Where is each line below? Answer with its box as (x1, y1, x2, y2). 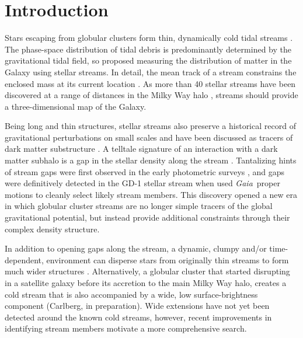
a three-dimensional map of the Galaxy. (5, 100, 147, 112)
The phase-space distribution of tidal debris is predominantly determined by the (5, 43, 291, 55)
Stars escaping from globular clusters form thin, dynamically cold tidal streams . (5, 32, 293, 44)
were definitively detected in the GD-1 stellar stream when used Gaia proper (5, 177, 280, 189)
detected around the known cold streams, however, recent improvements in (5, 311, 272, 323)
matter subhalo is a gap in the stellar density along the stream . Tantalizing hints (5, 154, 297, 166)
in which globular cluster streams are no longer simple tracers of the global (5, 200, 273, 212)
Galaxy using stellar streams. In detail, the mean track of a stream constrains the (5, 65, 297, 78)
